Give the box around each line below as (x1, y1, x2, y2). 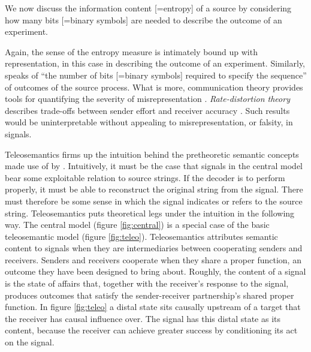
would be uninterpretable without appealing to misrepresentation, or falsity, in (5, 116, 293, 128)
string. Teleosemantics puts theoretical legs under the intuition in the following (5, 206, 295, 219)
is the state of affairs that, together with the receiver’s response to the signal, (5, 277, 289, 290)
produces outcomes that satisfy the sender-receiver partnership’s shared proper (5, 288, 294, 301)
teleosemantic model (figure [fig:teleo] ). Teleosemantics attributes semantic (5, 230, 278, 242)
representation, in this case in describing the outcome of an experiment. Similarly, (5, 57, 306, 70)
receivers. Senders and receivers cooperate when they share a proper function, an (5, 253, 301, 266)
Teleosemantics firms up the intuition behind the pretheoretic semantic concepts (5, 148, 299, 160)
